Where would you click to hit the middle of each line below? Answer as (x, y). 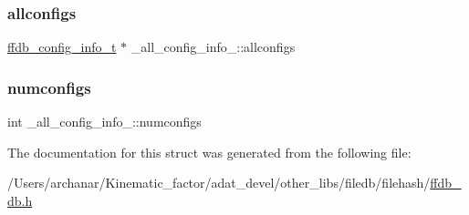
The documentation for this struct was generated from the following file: (209, 152)
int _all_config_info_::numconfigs (104, 122)
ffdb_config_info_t (62, 47)
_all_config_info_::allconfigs (213, 47)
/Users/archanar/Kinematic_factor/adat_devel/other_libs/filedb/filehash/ (219, 183)
